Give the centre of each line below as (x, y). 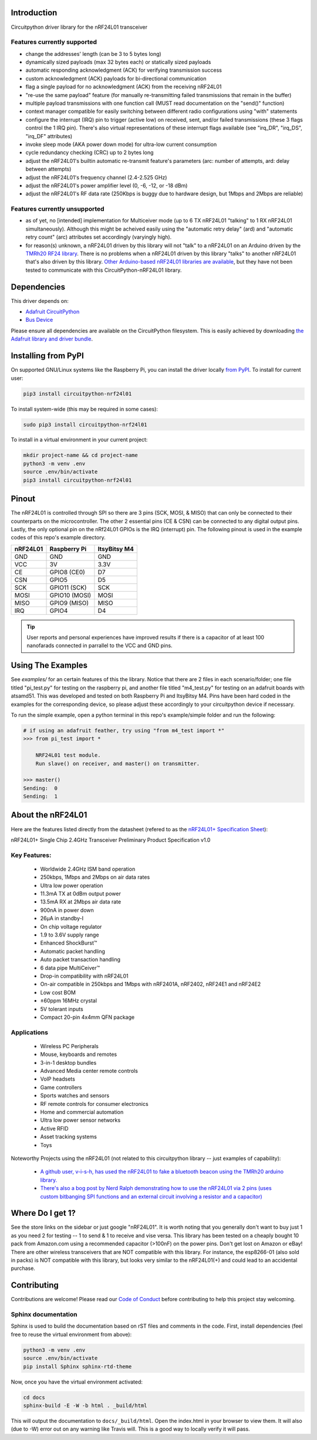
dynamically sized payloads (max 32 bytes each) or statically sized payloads (118, 62)
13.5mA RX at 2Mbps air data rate (81, 902)
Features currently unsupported (58, 209)
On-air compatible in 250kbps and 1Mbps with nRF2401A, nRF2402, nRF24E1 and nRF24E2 (151, 984)
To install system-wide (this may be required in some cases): (85, 409)
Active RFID (54, 1128)
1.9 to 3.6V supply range (70, 935)
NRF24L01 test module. (68, 755)
